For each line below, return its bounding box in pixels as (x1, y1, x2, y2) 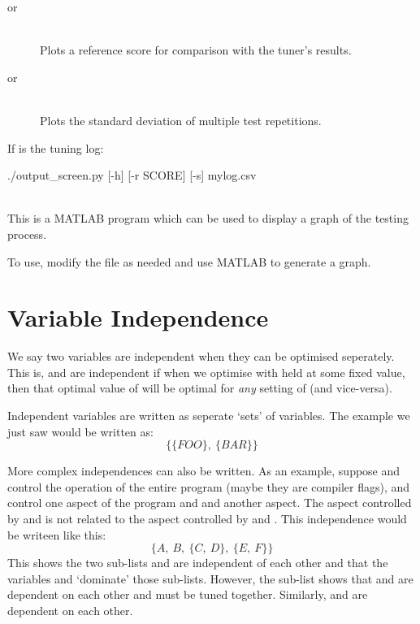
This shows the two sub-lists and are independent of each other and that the (7, 554, 388, 571)
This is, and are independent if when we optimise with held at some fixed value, (7, 363, 405, 380)
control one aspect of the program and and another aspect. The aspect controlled (7, 494, 412, 511)
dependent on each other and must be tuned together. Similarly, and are (7, 586, 368, 603)
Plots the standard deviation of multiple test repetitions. (40, 111, 322, 128)
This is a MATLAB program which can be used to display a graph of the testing (7, 210, 409, 227)
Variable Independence (7, 301, 269, 334)
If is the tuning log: (7, 139, 104, 156)
